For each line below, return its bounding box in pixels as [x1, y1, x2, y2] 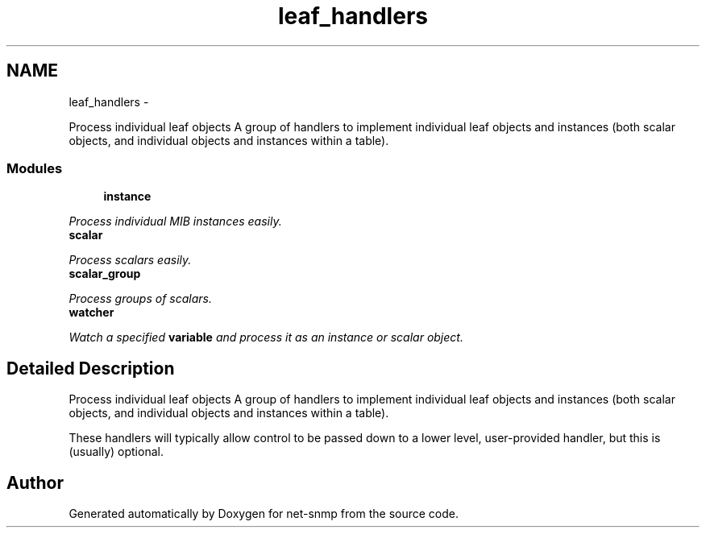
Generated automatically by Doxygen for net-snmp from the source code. [69, 507, 459, 521]
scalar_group [69, 267, 141, 281]
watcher [69, 305, 114, 320]
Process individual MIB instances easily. [69, 214, 282, 229]
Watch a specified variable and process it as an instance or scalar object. [69, 330, 463, 345]
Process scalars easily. [69, 253, 192, 267]
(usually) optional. [69, 445, 164, 459]
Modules [6, 159, 63, 176]
